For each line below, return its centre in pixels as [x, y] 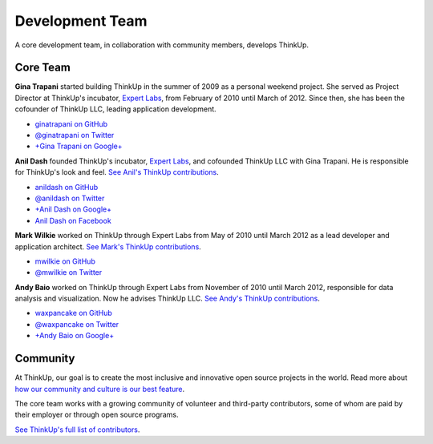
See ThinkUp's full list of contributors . [77, 430]
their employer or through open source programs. [97, 415]
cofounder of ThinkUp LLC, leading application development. [115, 109]
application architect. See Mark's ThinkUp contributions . [108, 246]
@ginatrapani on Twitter [75, 135]
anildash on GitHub [67, 187]
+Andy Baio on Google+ [75, 336]
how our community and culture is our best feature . [100, 389]
